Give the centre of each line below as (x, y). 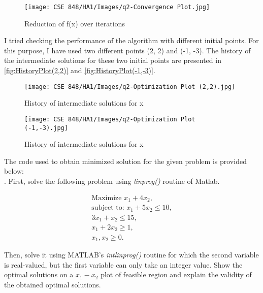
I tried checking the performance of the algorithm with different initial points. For (131, 40)
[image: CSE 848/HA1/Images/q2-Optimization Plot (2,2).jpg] (130, 87)
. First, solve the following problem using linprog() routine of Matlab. (112, 181)
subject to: (108, 208)
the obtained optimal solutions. (53, 284)
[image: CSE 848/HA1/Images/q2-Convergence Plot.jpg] (117, 7)
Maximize (107, 198)
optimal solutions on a (39, 274)
